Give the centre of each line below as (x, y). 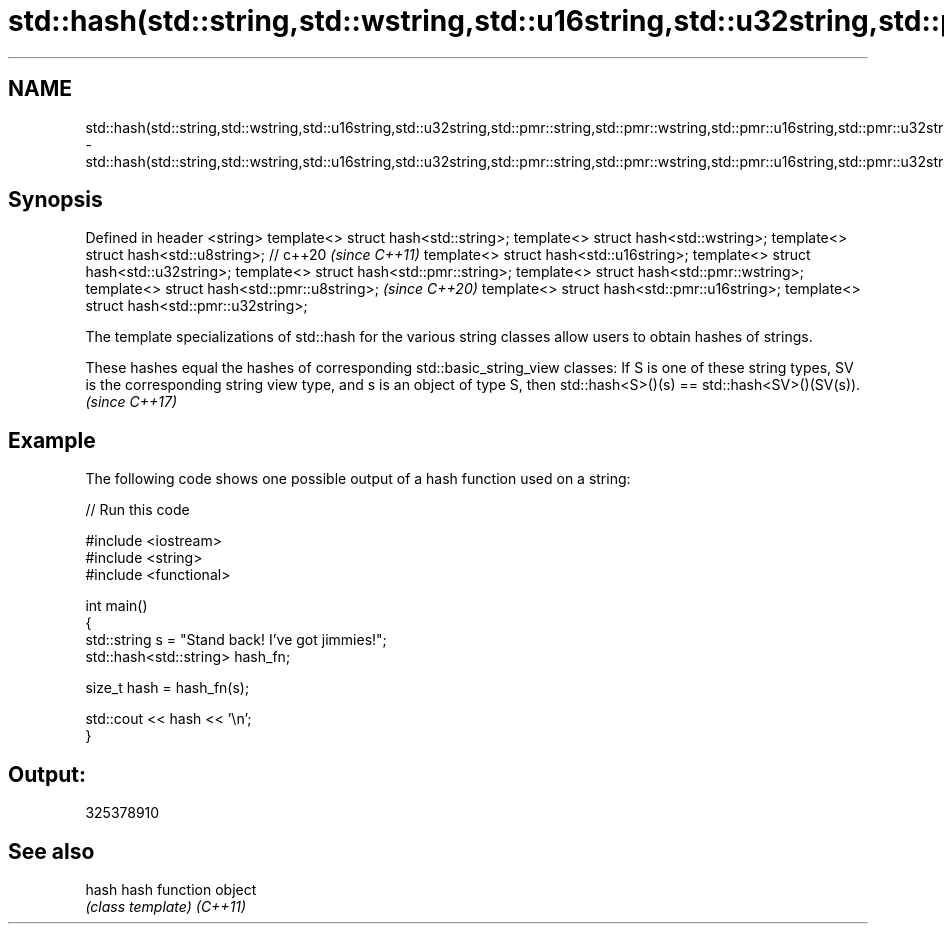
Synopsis (55, 200)
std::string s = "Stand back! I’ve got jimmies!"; (236, 640)
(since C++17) (131, 402)
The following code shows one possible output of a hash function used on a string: (358, 479)
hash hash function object (171, 889)
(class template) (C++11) (166, 906)
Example (52, 440)
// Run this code (137, 510)
